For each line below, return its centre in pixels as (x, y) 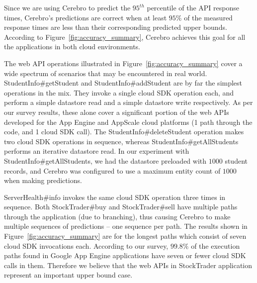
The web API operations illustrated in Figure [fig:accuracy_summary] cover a (123, 63)
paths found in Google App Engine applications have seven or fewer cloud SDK (125, 255)
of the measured (208, 17)
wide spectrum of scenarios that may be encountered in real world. (106, 73)
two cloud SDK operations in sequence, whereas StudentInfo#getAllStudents (121, 141)
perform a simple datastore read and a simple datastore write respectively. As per (128, 102)
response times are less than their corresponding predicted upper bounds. (116, 27)
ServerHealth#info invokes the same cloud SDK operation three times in (115, 197)
